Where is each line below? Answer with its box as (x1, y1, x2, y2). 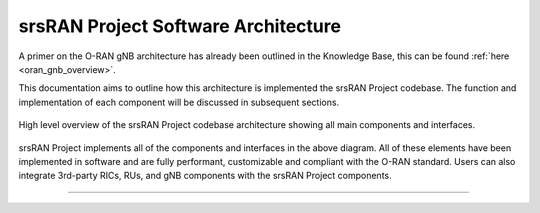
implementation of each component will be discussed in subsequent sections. (18, 96, 340, 108)
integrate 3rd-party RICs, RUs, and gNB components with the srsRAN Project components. (18, 170, 392, 182)
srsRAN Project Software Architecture (18, 15, 342, 37)
